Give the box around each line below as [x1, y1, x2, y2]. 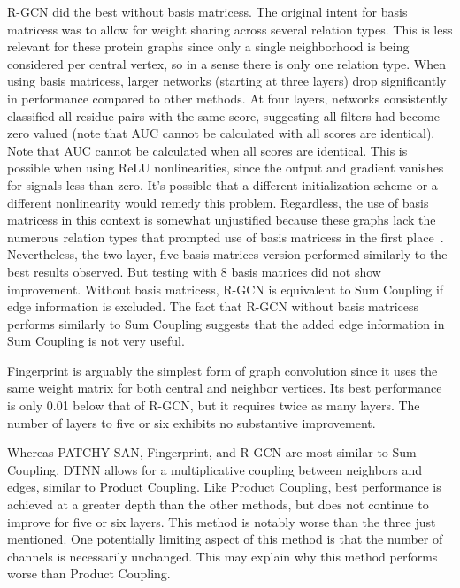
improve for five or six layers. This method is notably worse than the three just [7, 512, 436, 531]
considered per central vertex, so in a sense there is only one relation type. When [7, 54, 447, 73]
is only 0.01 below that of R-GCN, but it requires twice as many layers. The [7, 396, 420, 415]
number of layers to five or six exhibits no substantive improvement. [7, 413, 376, 431]
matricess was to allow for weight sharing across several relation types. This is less [7, 19, 453, 38]
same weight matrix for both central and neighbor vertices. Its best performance [7, 378, 442, 397]
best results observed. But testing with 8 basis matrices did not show [7, 262, 381, 280]
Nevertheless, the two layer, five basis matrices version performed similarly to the [7, 245, 448, 263]
